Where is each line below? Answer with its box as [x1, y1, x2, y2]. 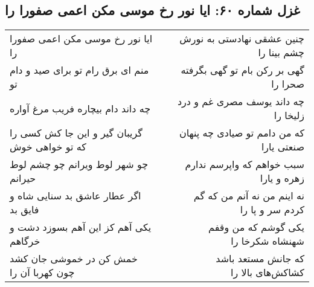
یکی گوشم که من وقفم [208, 220, 304, 234]
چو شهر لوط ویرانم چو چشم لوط [10, 157, 149, 172]
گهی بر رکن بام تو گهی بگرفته [181, 63, 304, 77]
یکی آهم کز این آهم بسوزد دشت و [10, 220, 152, 234]
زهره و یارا [260, 171, 304, 185]
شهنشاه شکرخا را [231, 234, 304, 248]
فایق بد [10, 202, 39, 217]
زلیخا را [274, 108, 304, 123]
